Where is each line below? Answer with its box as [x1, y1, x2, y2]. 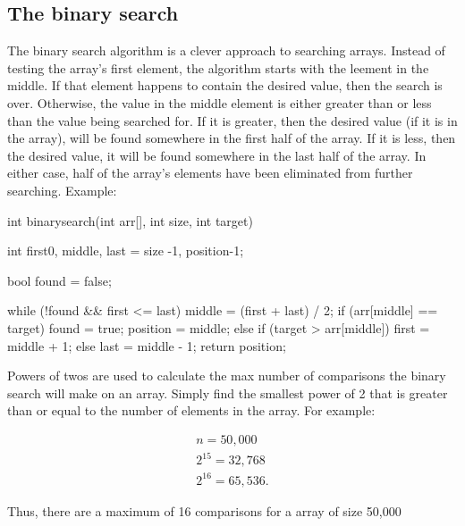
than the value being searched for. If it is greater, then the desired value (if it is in [7, 111, 458, 129]
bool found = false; [7, 271, 112, 289]
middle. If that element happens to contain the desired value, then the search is [7, 76, 443, 95]
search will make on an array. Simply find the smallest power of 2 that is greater [7, 383, 448, 402]
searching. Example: [7, 180, 117, 199]
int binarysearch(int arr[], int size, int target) [7, 211, 253, 230]
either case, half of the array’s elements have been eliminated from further [7, 163, 413, 182]
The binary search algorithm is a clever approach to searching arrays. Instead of [7, 41, 445, 60]
